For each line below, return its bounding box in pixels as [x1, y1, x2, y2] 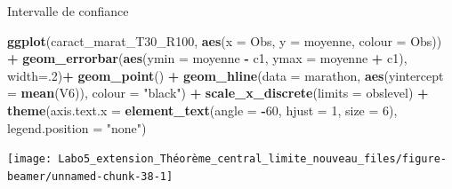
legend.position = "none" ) [7, 118, 147, 137]
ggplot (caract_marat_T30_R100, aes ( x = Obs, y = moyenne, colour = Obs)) [7, 31, 442, 50]
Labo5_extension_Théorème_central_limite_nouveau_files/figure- [58, 153, 447, 166]
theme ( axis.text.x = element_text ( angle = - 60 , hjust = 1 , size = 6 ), [7, 100, 398, 119]
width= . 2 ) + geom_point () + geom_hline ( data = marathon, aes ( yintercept [7, 66, 444, 84]
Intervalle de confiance [7, 2, 129, 20]
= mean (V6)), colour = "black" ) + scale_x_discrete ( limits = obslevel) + [7, 83, 429, 102]
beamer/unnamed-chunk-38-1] [7, 169, 174, 183]
